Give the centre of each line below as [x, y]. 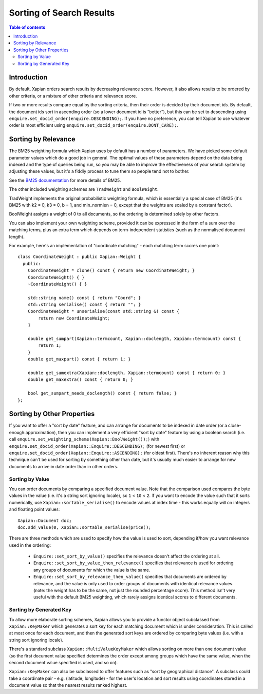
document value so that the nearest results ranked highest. [68, 685]
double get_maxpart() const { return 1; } [79, 359]
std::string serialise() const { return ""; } [84, 305]
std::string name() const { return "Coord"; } [84, 298]
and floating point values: [35, 509]
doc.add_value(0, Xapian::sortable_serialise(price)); [85, 527]
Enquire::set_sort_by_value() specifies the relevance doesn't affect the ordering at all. [127, 556]
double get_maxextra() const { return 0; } [80, 380]
